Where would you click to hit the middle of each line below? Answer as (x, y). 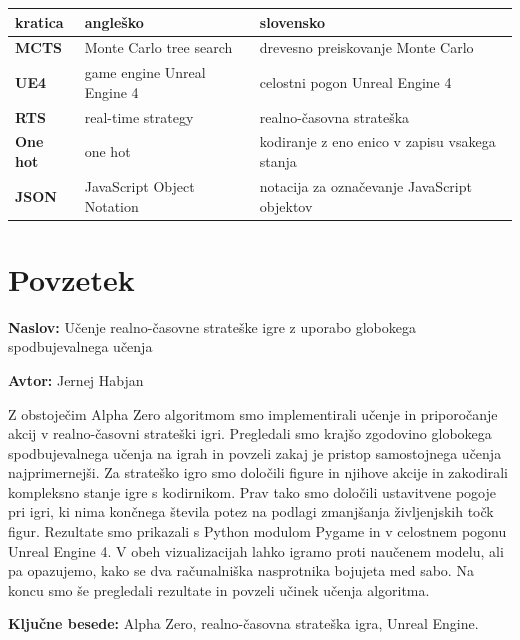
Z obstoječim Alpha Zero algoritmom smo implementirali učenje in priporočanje (253, 413)
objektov (286, 205)
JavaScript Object (139, 185)
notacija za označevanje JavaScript (365, 185)
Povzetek (71, 278)
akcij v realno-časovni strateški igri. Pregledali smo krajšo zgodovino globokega (250, 433)
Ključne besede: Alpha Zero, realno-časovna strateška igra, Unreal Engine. (243, 623)
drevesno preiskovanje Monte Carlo (366, 47)
